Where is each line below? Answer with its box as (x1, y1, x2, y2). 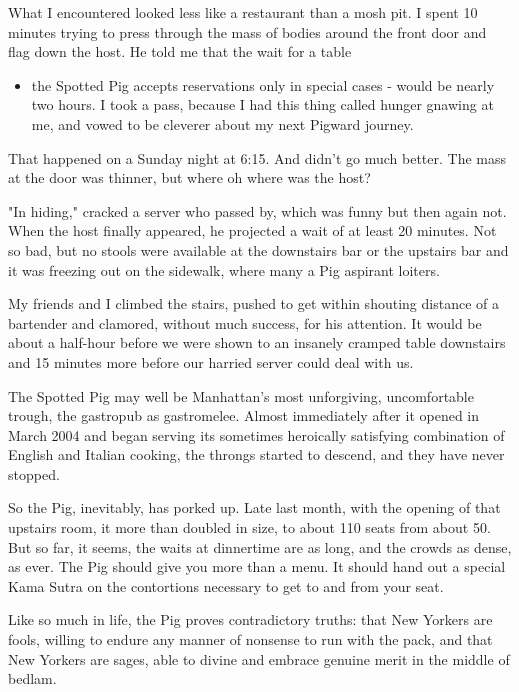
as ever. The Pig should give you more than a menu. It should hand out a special (8, 556, 506, 577)
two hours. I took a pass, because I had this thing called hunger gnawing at (31, 94, 494, 115)
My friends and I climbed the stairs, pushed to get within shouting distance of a (8, 293, 499, 314)
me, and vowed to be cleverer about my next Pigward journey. (31, 113, 414, 134)
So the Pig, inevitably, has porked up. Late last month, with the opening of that (8, 497, 501, 518)
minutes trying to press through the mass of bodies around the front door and (8, 21, 487, 42)
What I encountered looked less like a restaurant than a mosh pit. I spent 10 (8, 2, 478, 22)
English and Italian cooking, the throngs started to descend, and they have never (8, 444, 505, 465)
